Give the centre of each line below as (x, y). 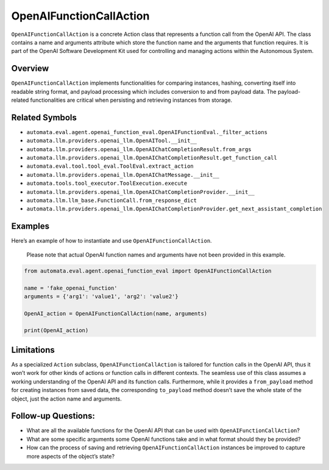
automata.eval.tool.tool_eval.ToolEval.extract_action (110, 166)
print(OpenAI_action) (56, 330)
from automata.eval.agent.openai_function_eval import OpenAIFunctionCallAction (148, 271)
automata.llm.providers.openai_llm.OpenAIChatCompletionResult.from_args (139, 149)
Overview (30, 69)
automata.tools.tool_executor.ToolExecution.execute (107, 183)
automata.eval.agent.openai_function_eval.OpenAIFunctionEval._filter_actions (147, 132)
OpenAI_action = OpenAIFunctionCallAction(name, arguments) (116, 313)
